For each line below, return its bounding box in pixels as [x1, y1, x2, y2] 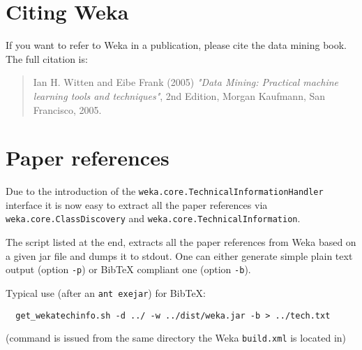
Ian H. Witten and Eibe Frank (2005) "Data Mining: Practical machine [33, 75, 339, 89]
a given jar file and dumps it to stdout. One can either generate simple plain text [6, 248, 353, 263]
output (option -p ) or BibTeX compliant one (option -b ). [6, 262, 251, 277]
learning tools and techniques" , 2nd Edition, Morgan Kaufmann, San [33, 88, 326, 103]
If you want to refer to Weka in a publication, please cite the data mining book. [6, 38, 347, 52]
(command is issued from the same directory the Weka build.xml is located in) [6, 330, 347, 345]
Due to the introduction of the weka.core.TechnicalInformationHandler [6, 184, 324, 198]
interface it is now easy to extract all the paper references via [6, 197, 268, 212]
